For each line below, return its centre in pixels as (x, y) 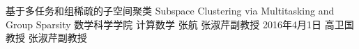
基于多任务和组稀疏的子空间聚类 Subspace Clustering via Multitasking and (170, 10)
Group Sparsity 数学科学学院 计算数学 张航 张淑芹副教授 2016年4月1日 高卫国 (180, 24)
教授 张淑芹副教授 (46, 38)
